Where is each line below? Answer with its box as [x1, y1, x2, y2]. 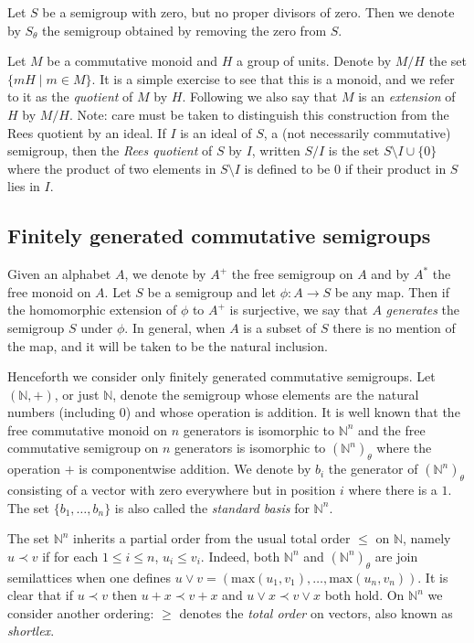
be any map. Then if [334, 282, 449, 301]
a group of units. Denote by [236, 51, 392, 70]
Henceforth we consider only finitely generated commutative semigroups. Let [7, 367, 436, 386]
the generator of [328, 459, 418, 478]
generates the [385, 300, 460, 319]
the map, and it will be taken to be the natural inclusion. [7, 336, 328, 355]
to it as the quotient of [7, 87, 133, 106]
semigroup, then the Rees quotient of [7, 141, 213, 160]
